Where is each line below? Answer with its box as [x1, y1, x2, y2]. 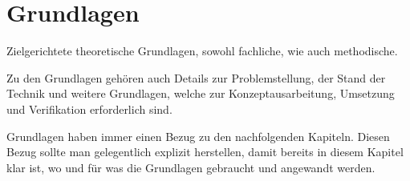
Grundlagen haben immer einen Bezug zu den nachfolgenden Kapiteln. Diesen [6, 127, 390, 144]
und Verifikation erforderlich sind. [6, 100, 173, 117]
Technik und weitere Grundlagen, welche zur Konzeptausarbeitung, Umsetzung [6, 85, 395, 102]
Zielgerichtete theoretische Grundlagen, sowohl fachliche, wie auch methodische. [6, 42, 398, 59]
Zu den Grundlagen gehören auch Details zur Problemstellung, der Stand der [6, 69, 386, 86]
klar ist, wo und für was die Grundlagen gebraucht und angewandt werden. [6, 159, 375, 175]
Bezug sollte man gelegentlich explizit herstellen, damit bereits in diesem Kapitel [6, 143, 404, 160]
